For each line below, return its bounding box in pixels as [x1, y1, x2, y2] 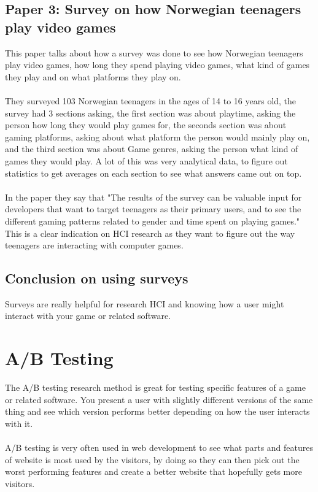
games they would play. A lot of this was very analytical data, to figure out [5, 154, 288, 167]
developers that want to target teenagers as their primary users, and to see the [5, 202, 301, 215]
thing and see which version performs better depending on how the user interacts [5, 405, 310, 418]
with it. [5, 417, 33, 429]
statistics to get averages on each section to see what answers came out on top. [5, 166, 302, 179]
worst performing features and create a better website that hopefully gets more [5, 465, 302, 478]
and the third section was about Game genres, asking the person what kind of [5, 142, 298, 155]
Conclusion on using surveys [5, 269, 188, 288]
